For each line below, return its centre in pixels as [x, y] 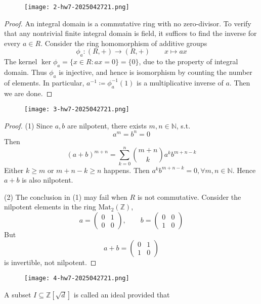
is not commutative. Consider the [189, 197]
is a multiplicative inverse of [180, 82]
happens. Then [127, 170]
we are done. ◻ [28, 93]
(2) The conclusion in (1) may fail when [66, 197]
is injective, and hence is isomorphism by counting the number [156, 72]
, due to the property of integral [188, 61]
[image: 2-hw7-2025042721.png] [77, 7]
